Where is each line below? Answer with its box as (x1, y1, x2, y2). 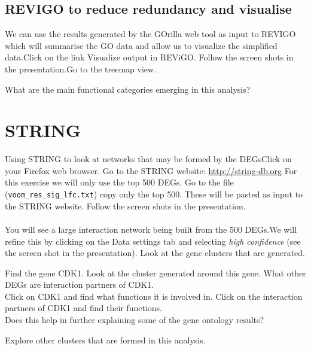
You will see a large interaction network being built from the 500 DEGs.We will (5, 223, 297, 235)
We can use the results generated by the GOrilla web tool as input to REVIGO (5, 28, 296, 40)
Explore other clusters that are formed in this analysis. (5, 333, 206, 346)
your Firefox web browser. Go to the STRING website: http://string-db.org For (5, 164, 297, 176)
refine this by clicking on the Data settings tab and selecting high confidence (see (5, 235, 301, 247)
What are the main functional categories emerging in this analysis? (5, 83, 251, 95)
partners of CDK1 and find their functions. (5, 302, 163, 314)
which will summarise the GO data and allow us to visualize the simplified (5, 39, 278, 51)
